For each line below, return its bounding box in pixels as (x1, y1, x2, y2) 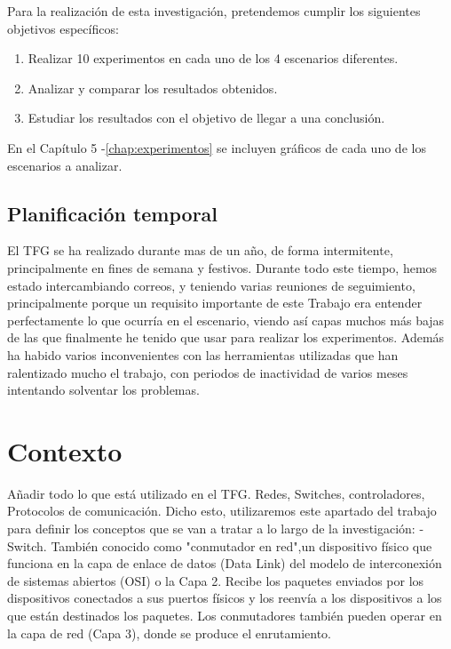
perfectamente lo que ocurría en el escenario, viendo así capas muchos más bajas (7, 310, 445, 329)
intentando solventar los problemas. (7, 381, 200, 399)
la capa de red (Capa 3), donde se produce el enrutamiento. (7, 623, 331, 642)
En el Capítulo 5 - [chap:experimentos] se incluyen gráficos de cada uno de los (7, 138, 426, 156)
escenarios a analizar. (7, 156, 123, 174)
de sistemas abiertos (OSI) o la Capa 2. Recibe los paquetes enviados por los (7, 571, 424, 589)
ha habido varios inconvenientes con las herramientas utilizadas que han (7, 345, 399, 364)
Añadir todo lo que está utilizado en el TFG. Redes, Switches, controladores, (7, 484, 425, 502)
